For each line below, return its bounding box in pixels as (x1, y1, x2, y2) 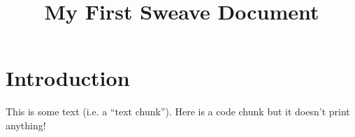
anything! (6, 117, 46, 132)
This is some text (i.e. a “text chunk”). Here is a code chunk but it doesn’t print (6, 104, 350, 119)
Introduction (6, 64, 130, 92)
